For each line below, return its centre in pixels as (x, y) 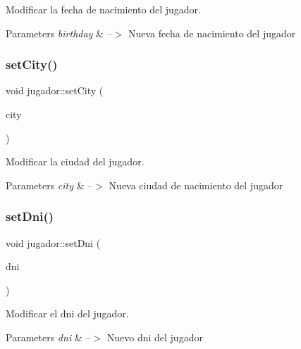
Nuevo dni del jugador (155, 337)
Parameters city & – (49, 185)
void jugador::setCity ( (55, 90)
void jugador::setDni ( (53, 242)
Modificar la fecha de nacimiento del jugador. (103, 9)
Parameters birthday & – (59, 33)
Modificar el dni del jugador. (67, 313)
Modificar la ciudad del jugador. (75, 161)
